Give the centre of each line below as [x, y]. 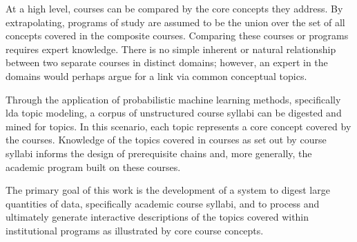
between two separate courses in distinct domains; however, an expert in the [167, 62]
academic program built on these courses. [93, 167]
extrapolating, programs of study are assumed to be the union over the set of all [175, 22]
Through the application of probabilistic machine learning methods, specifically [173, 99]
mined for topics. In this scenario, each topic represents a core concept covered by [178, 126]
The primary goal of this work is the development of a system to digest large [168, 190]
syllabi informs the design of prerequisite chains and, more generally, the [159, 153]
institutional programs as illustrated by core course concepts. [135, 230]
